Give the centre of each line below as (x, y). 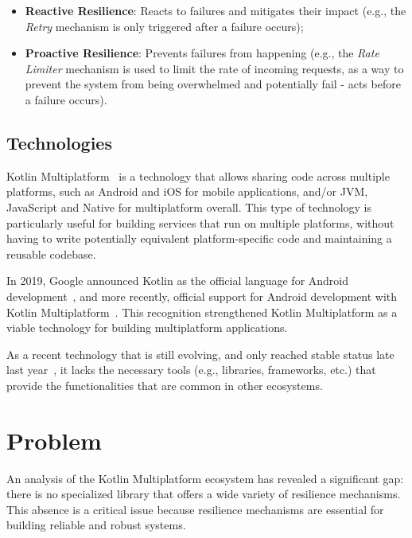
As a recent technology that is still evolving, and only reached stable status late (200, 354)
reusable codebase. (51, 253)
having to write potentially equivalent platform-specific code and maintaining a (199, 238)
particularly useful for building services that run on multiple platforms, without (200, 222)
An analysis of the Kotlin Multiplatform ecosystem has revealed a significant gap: (205, 478)
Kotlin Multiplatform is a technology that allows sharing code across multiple (198, 175)
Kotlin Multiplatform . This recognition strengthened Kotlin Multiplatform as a (202, 312)
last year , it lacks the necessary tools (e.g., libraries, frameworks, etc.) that (191, 370)
